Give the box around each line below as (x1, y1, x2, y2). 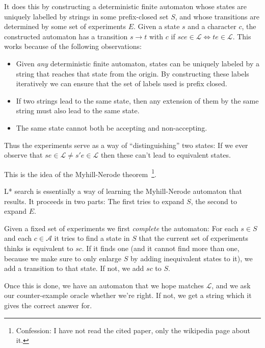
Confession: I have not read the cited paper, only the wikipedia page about (16, 325, 250, 335)
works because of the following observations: (4, 41, 142, 52)
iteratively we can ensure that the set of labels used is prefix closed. (16, 78, 227, 89)
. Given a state (134, 21, 180, 32)
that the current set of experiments (139, 233, 248, 243)
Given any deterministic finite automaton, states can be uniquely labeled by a (16, 58, 260, 68)
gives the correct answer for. (4, 300, 92, 310)
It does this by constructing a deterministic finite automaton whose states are (4, 1, 247, 11)
